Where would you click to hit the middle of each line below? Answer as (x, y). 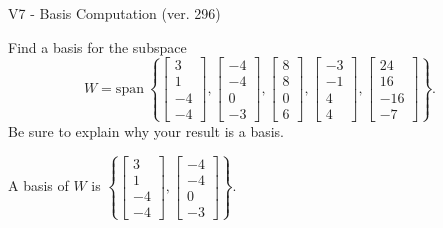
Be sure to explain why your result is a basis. (146, 130)
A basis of (38, 185)
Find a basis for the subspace (97, 46)
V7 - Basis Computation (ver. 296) (114, 13)
